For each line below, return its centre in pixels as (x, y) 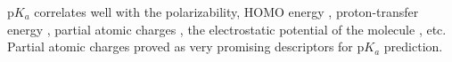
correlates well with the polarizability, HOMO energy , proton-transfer (226, 12)
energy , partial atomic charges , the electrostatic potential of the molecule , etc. (227, 29)
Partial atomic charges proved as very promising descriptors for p (186, 46)
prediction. (413, 46)
